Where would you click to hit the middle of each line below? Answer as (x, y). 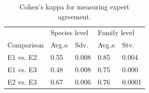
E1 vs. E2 (22, 57)
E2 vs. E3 (22, 81)
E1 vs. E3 (22, 69)
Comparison (26, 45)
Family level (116, 32)
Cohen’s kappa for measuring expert (74, 6)
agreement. (74, 16)
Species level (70, 32)
